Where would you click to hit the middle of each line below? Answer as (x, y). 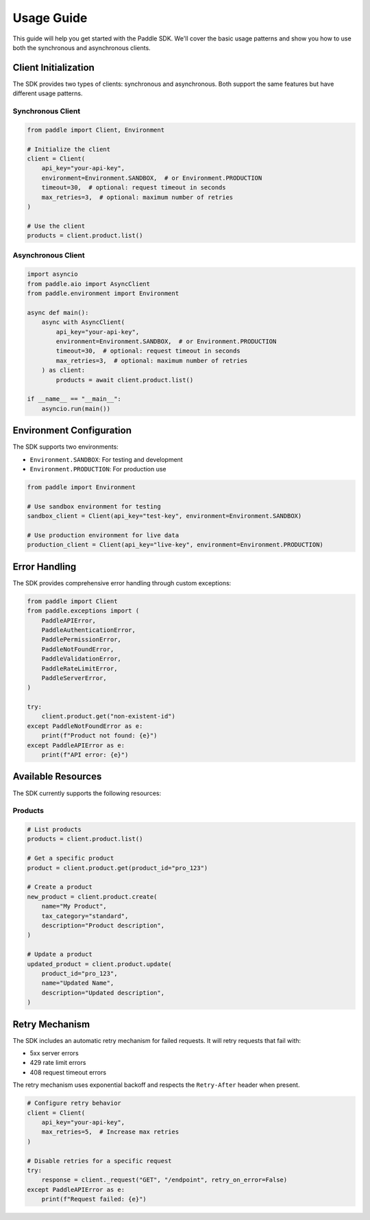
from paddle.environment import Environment (103, 293)
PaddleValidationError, (81, 659)
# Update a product (60, 954)
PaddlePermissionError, (81, 640)
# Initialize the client (69, 149)
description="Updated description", (103, 993)
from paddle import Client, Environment (96, 130)
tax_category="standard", (85, 916)
